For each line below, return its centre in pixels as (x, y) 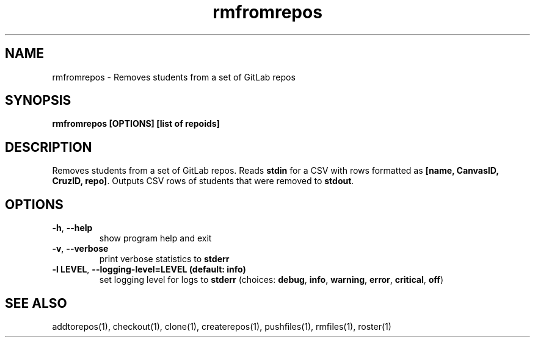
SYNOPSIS (38, 101)
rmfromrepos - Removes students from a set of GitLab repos (174, 77)
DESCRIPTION (49, 147)
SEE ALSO (36, 303)
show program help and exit (155, 238)
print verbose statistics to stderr (164, 259)
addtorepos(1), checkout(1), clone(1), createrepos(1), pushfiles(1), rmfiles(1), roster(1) (222, 326)
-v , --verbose (80, 249)
